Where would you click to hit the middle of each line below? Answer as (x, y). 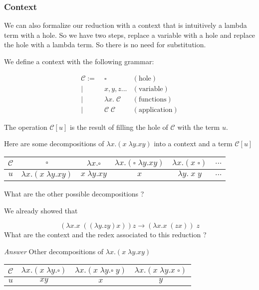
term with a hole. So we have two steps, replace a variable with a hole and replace (130, 35)
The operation (26, 127)
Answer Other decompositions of (54, 251)
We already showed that (41, 210)
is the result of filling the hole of (119, 127)
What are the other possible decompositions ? (74, 193)
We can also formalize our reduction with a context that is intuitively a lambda (126, 25)
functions (152, 99)
